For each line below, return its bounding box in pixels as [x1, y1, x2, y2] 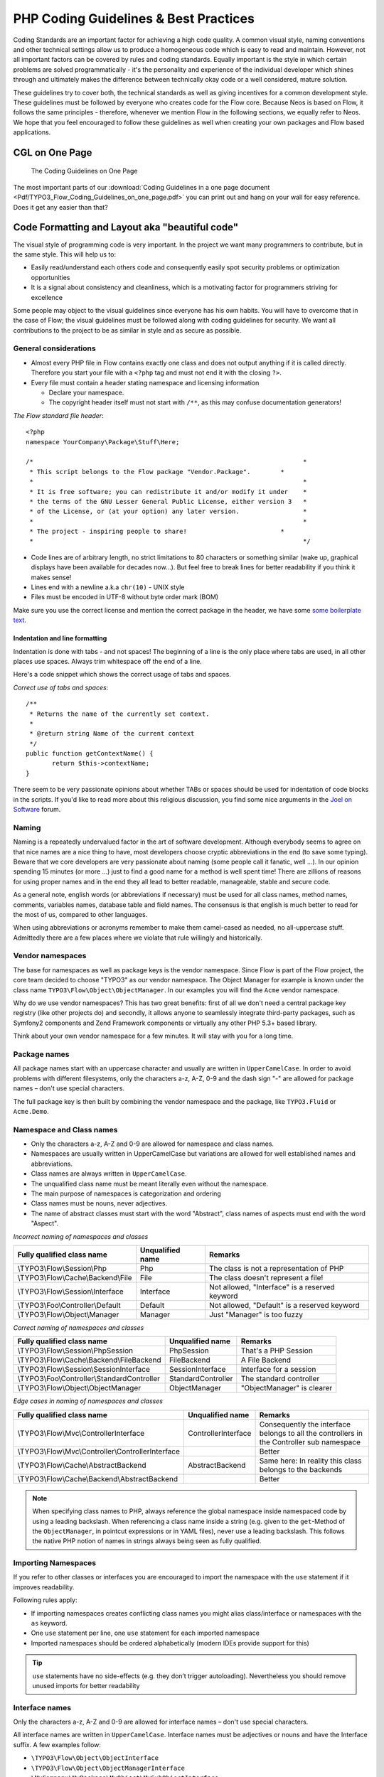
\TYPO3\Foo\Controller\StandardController [17, 1374, 160, 1384]
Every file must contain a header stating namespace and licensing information [31, 378, 260, 387]
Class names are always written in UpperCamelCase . [31, 1169, 187, 1178]
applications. [13, 128, 51, 136]
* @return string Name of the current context [29, 729, 195, 738]
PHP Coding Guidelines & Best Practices [13, 11, 255, 26]
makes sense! [31, 573, 72, 581]
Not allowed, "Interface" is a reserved [208, 1282, 336, 1292]
